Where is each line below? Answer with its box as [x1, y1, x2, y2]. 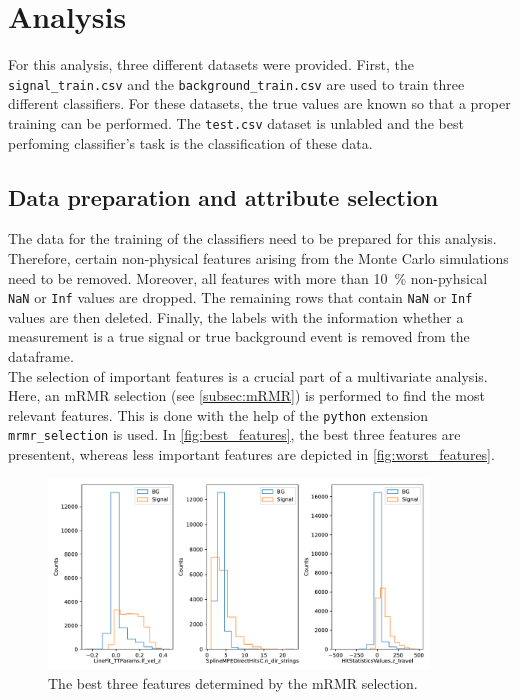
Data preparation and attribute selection [8, 181, 439, 212]
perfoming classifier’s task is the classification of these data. [8, 132, 373, 153]
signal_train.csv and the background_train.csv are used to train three [8, 73, 465, 94]
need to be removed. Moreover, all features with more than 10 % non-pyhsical [8, 267, 488, 288]
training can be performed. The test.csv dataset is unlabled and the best [8, 112, 464, 133]
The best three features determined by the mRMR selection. [48, 673, 418, 694]
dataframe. [8, 346, 74, 367]
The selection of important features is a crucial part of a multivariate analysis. [8, 365, 488, 386]
